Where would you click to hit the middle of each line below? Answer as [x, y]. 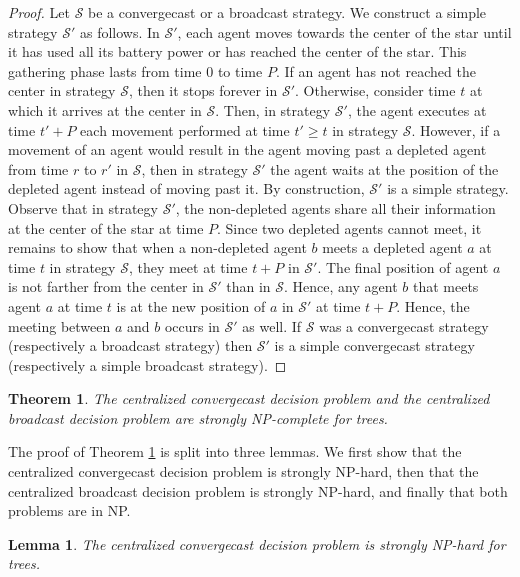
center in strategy [62, 90]
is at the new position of [191, 305]
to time [240, 70]
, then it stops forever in [203, 90]
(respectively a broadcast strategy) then [130, 345]
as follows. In [119, 31]
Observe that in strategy [83, 207]
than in [248, 286]
